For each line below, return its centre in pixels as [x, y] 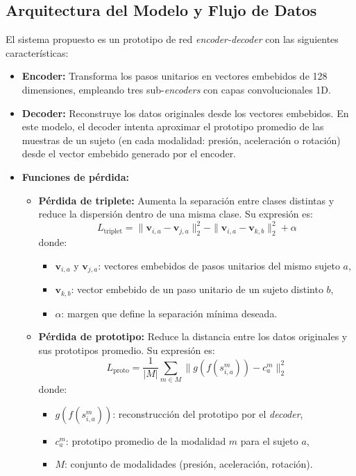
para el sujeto [269, 440]
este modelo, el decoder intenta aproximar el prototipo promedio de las [173, 126]
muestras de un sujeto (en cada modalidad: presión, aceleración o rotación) [181, 140]
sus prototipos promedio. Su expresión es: [127, 350]
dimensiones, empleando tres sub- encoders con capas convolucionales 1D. [176, 89]
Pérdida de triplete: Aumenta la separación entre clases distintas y [186, 200]
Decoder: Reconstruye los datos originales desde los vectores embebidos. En [185, 113]
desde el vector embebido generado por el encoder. [129, 153]
